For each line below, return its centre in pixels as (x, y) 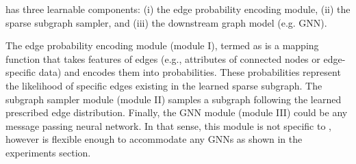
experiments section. (48, 152)
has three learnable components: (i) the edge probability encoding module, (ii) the (178, 9)
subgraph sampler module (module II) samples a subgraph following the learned (174, 99)
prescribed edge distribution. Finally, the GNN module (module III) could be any (177, 112)
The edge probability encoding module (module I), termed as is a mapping (162, 45)
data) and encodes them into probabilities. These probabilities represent (190, 72)
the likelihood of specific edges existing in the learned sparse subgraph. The (164, 85)
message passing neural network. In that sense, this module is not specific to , (168, 125)
